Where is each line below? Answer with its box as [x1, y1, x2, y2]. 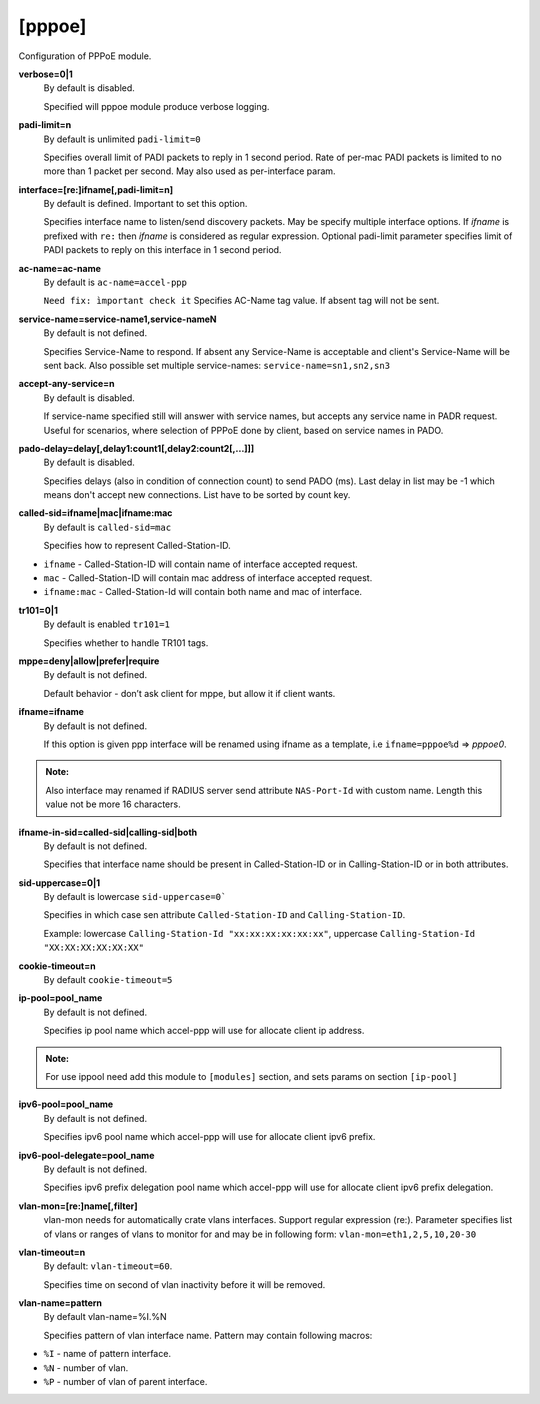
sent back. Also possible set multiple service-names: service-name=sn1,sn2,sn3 [43, 359, 390, 371]
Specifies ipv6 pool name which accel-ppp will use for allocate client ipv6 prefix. [43, 1131, 376, 1143]
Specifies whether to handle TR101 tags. [43, 636, 209, 649]
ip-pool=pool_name [18, 992, 103, 1004]
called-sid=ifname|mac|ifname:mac [18, 507, 173, 519]
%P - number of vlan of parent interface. [43, 1376, 208, 1388]
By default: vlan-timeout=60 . [43, 1260, 173, 1272]
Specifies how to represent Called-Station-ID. [43, 540, 231, 552]
